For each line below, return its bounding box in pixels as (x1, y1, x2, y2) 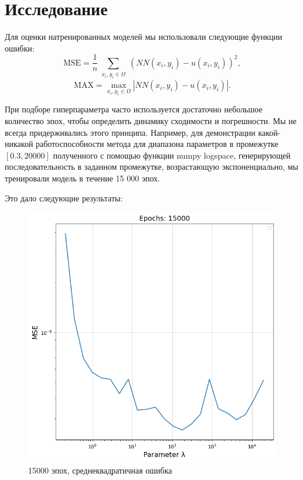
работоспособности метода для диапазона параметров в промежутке (36, 138, 278, 150)
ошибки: (5, 42, 35, 54)
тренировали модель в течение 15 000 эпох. (5, 172, 160, 184)
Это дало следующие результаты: (5, 191, 123, 204)
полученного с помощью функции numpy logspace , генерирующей (53, 149, 291, 161)
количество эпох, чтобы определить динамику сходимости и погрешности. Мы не (5, 115, 297, 127)
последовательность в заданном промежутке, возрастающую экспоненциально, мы (5, 160, 299, 173)
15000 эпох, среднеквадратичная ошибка (28, 464, 172, 476)
